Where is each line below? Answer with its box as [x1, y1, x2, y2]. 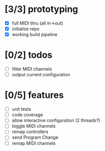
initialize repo [11, 26, 40, 32]
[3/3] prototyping [4, 4, 78, 15]
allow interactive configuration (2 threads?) [11, 117, 101, 123]
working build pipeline [11, 32, 58, 38]
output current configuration [11, 72, 71, 78]
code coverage [11, 112, 43, 118]
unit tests [11, 106, 31, 112]
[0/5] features [4, 89, 64, 101]
